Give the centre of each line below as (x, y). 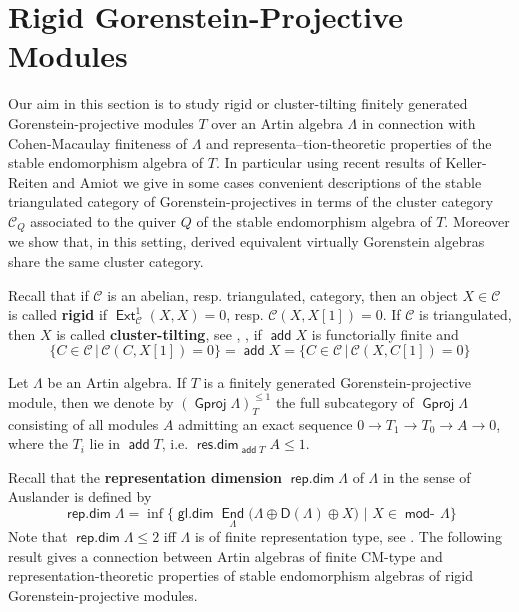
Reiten (28, 181)
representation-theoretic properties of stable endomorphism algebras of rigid (241, 575)
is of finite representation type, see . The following (348, 536)
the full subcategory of (344, 401)
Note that (38, 536)
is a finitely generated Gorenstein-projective (337, 382)
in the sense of (426, 476)
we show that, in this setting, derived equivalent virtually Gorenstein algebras (246, 241)
